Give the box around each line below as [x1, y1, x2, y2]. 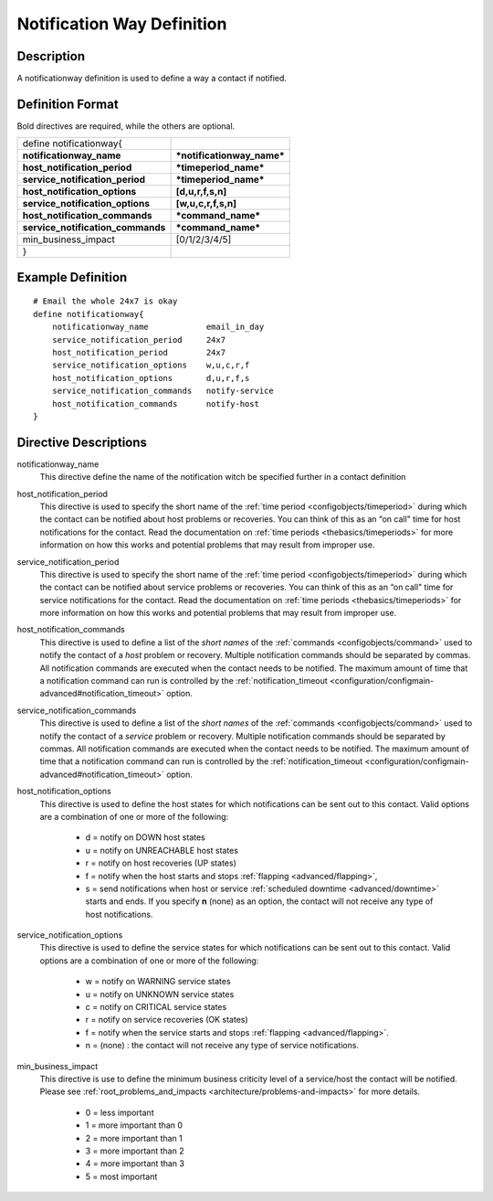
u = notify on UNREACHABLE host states [85, 845, 239, 856]
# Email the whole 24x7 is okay [33, 296, 178, 306]
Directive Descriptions [16, 434, 148, 450]
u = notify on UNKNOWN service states [85, 988, 235, 1000]
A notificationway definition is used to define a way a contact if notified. [16, 73, 288, 84]
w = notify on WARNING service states [85, 976, 232, 987]
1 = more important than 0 [85, 1120, 183, 1131]
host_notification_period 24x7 [51, 347, 226, 357]
